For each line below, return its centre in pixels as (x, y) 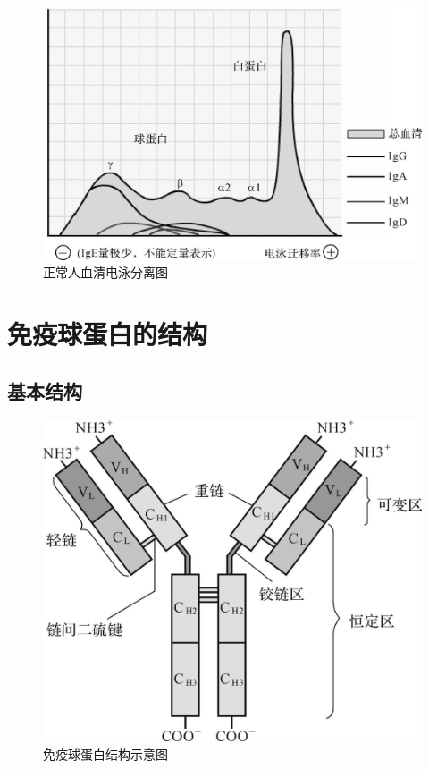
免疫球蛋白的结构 (108, 334)
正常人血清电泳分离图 (105, 272)
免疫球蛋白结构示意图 (105, 753)
